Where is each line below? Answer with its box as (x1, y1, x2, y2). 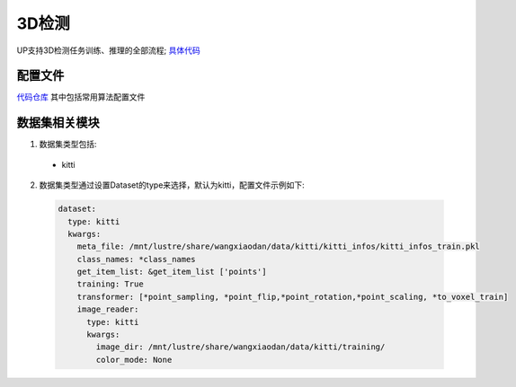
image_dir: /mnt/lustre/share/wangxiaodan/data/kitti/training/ (95, 342, 386, 352)
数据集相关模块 (16, 115, 100, 130)
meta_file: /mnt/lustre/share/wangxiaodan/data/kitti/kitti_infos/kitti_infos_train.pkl (76, 242, 480, 251)
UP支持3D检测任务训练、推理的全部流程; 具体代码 (16, 45, 201, 56)
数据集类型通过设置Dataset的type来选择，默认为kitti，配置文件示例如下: (39, 180, 305, 190)
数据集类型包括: (39, 139, 98, 150)
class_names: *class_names (76, 254, 197, 264)
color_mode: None (95, 355, 173, 365)
